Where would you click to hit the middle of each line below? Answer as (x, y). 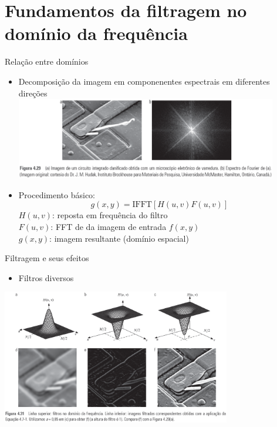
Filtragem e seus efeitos (47, 258)
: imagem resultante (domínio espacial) (119, 238)
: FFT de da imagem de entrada (109, 226)
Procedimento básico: (57, 194)
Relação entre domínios (47, 61)
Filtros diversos (46, 277)
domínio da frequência (96, 33)
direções (33, 93)
